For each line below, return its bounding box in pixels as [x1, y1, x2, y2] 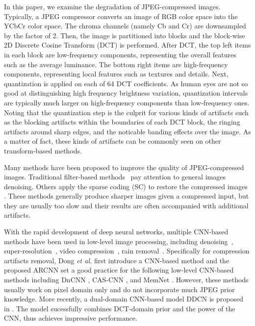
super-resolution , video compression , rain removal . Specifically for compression [4, 246, 250, 256]
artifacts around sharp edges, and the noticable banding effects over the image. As [4, 126, 251, 136]
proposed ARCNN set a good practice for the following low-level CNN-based [4, 265, 234, 275]
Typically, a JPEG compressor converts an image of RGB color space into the [4, 11, 238, 21]
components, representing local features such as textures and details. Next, [4, 69, 229, 79]
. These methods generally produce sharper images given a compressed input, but [4, 191, 249, 201]
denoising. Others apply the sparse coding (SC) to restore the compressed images [4, 181, 248, 191]
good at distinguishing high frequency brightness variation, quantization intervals [4, 88, 248, 98]
